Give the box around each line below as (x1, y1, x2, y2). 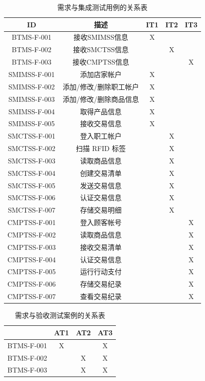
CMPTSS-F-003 (7, 241, 56, 252)
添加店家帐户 (80, 69, 122, 79)
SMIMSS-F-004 (8, 106, 55, 116)
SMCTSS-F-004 (7, 167, 55, 178)
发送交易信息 (80, 180, 122, 190)
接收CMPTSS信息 (72, 57, 129, 67)
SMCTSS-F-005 (7, 180, 55, 190)
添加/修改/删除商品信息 (62, 93, 139, 104)
